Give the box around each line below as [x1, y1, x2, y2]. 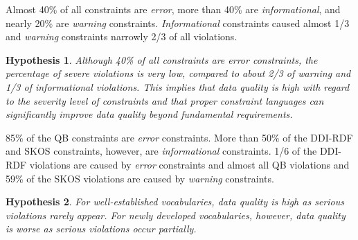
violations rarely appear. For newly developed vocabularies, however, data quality [6, 207, 346, 222]
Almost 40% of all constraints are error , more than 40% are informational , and [6, 2, 341, 16]
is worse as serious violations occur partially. [6, 221, 197, 236]
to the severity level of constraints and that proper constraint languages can [6, 93, 324, 108]
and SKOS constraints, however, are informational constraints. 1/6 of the [6, 144, 317, 158]
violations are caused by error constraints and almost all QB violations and [29, 157, 350, 171]
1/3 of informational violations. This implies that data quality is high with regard [6, 79, 350, 94]
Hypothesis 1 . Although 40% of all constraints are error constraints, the [6, 52, 318, 67]
